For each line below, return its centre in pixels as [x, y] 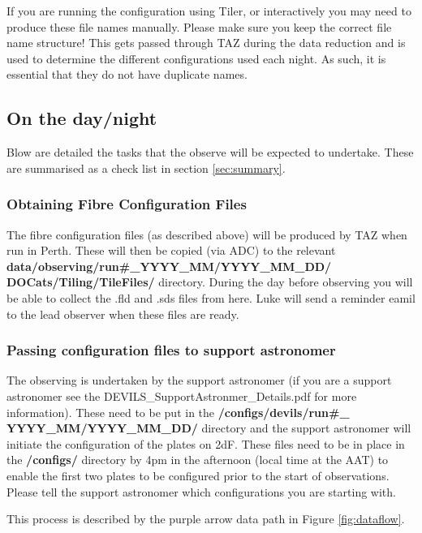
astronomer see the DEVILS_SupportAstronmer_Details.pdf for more [182, 395]
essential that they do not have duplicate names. [127, 74]
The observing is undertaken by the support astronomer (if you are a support [199, 380]
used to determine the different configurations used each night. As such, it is [196, 58]
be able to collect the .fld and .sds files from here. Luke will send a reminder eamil [211, 297]
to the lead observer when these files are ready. [123, 314]
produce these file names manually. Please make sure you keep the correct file [199, 26]
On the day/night [82, 118]
